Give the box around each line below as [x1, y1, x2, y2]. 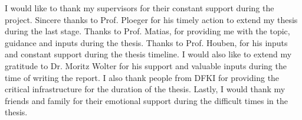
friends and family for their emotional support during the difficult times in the [5, 94, 288, 106]
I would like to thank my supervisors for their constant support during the [5, 2, 274, 14]
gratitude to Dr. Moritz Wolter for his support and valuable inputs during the [5, 59, 287, 72]
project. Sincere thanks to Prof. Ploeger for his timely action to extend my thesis [5, 13, 298, 25]
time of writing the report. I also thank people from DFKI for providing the [5, 71, 280, 83]
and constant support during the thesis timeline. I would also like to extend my [5, 48, 292, 60]
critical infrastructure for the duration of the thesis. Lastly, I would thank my [5, 83, 285, 95]
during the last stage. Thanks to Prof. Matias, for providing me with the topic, [5, 25, 290, 37]
